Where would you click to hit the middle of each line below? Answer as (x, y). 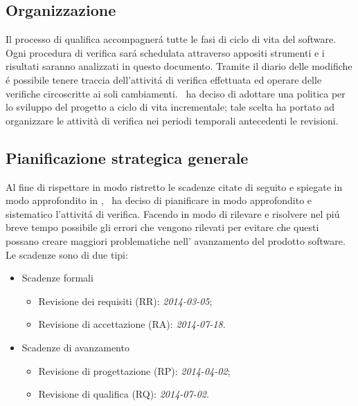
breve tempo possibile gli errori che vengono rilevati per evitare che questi (162, 227)
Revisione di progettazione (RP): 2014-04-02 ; (134, 370)
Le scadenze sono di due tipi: (67, 254)
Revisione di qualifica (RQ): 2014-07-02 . (124, 394)
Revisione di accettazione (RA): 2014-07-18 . (132, 324)
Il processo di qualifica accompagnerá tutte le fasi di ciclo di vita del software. (171, 39)
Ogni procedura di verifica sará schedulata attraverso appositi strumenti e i (165, 52)
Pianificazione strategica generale (127, 157)
